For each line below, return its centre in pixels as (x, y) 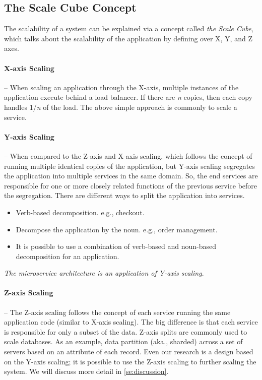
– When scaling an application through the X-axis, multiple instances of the (121, 87)
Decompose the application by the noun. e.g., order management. (117, 229)
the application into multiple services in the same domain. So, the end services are (131, 176)
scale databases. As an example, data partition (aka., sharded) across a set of (123, 341)
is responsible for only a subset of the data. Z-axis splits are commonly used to (126, 331)
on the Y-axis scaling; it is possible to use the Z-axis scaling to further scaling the (130, 361)
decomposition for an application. (68, 256)
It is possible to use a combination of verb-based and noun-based (116, 246)
